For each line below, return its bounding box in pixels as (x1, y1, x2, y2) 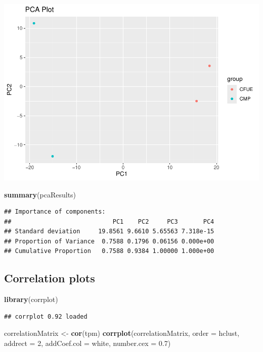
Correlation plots (4, 270, 95, 286)
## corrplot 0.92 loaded (4, 313, 87, 320)
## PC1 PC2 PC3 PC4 (4, 218, 214, 225)
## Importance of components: (4, 208, 106, 216)
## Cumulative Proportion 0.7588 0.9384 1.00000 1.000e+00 (4, 247, 214, 255)
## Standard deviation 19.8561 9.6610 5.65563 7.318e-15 (4, 228, 214, 235)
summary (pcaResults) (4, 189, 76, 199)
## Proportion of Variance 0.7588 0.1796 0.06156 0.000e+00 (4, 237, 214, 245)
